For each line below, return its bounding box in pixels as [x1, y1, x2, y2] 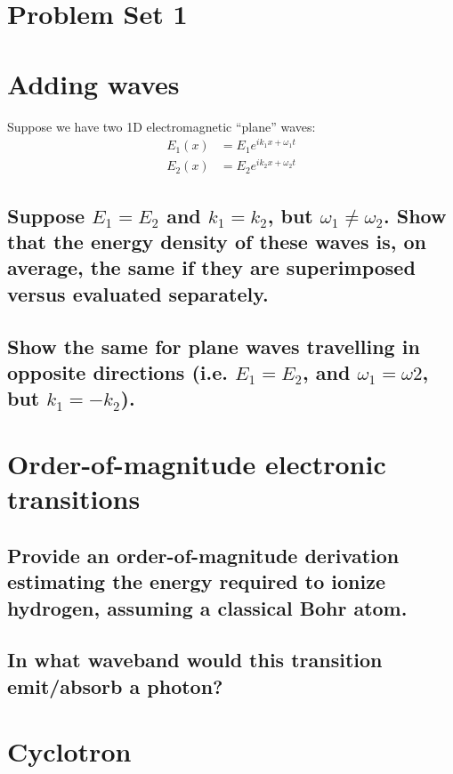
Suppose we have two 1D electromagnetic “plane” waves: [7, 117, 316, 135]
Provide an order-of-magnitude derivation [7, 541, 400, 568]
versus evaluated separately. [7, 279, 269, 307]
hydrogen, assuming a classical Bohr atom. [7, 593, 408, 621]
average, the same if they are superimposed [7, 254, 416, 281]
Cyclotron [7, 733, 132, 770]
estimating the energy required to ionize [7, 568, 386, 595]
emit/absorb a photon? [7, 672, 223, 699]
